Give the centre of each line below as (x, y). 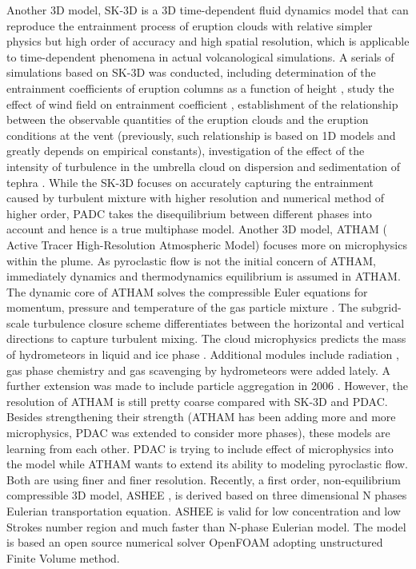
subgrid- (381, 307)
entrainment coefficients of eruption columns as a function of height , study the (200, 88)
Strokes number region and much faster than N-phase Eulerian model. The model (206, 526)
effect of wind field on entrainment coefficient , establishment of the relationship (202, 103)
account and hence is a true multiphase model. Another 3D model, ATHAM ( (197, 229)
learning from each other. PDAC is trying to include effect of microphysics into (200, 448)
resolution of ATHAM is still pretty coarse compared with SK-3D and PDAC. (197, 401)
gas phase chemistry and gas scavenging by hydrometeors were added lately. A (199, 370)
